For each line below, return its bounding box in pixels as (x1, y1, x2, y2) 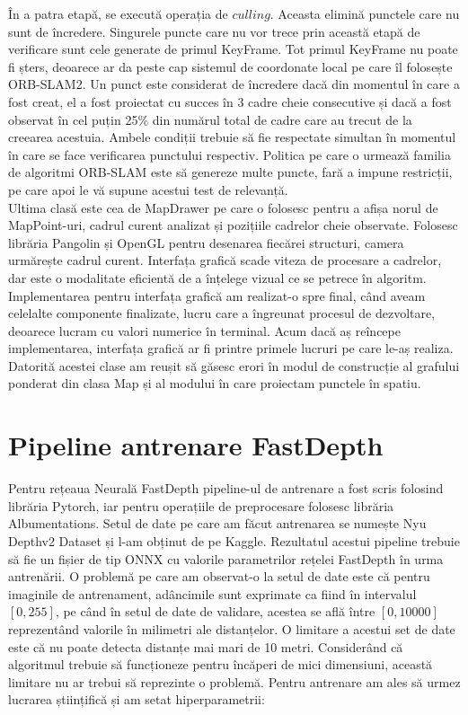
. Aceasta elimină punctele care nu (269, 4, 460, 22)
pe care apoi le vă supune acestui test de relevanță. (8, 180, 288, 199)
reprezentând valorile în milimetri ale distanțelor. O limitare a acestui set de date (8, 619, 455, 638)
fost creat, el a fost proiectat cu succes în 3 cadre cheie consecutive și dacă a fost (8, 92, 452, 110)
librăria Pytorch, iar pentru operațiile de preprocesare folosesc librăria (8, 496, 394, 515)
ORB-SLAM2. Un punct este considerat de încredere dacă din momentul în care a (8, 75, 460, 93)
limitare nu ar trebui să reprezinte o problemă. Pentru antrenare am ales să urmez (8, 672, 461, 691)
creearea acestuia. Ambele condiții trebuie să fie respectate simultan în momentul (8, 128, 456, 146)
